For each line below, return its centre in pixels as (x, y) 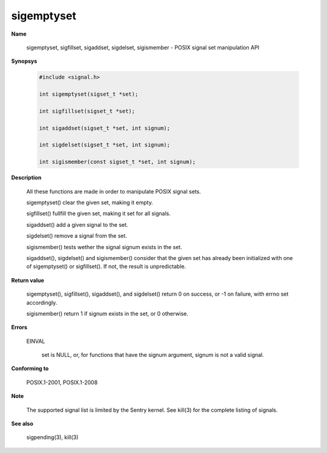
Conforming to (30, 368)
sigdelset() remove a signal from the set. (77, 236)
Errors (19, 327)
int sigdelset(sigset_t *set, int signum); (105, 145)
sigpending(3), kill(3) (52, 437)
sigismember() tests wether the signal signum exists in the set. (104, 247)
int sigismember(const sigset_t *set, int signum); (117, 162)
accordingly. (42, 302)
